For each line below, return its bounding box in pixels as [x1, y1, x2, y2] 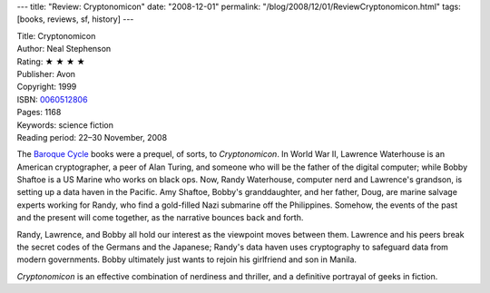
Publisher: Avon [16, 68, 76, 79]
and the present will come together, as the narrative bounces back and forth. [16, 212, 304, 223]
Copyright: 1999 [16, 82, 77, 93]
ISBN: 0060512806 [16, 93, 88, 104]
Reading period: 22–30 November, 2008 [16, 132, 168, 142]
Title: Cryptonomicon [16, 30, 96, 41]
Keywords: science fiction [16, 119, 113, 131]
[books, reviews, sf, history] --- [16, 14, 134, 24]
